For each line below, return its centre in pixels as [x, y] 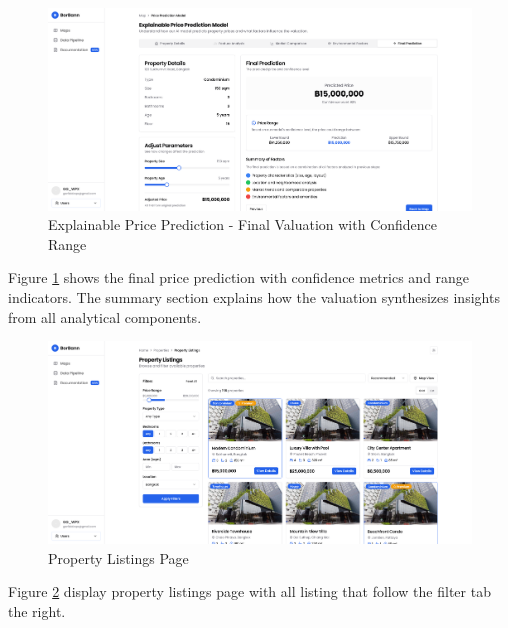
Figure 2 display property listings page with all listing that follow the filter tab [249, 591]
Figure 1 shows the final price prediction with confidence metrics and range [239, 277]
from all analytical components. [105, 316]
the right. [37, 610]
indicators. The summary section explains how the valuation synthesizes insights [254, 297]
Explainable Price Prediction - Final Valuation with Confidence [243, 224]
